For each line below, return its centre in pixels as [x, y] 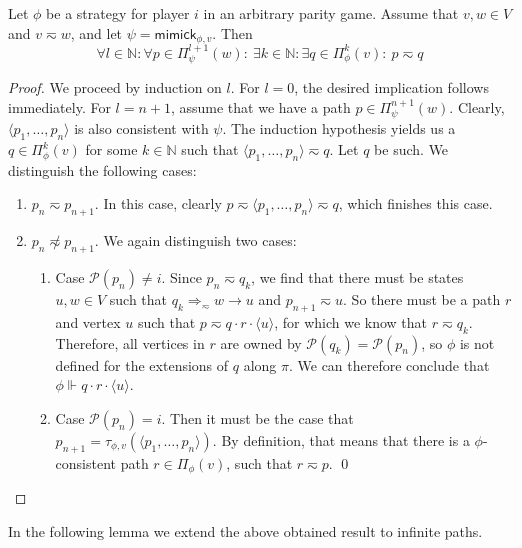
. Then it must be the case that [257, 417]
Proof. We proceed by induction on [115, 87]
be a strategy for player [118, 13]
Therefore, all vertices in [130, 342]
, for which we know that [351, 321]
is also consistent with [141, 128]
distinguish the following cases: [102, 169]
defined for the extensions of [142, 364]
